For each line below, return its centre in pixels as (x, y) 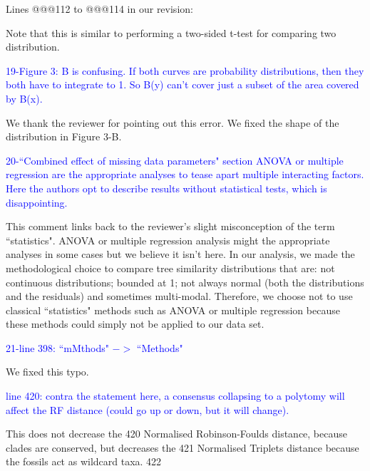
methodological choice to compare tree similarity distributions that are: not (170, 268)
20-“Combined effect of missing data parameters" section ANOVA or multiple (175, 160)
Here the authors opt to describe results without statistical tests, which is (166, 188)
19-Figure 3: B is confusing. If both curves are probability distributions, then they (185, 70)
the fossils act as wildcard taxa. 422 (84, 461)
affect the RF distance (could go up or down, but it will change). (148, 409)
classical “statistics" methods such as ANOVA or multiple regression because (173, 310)
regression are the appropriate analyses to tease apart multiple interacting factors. (185, 174)
